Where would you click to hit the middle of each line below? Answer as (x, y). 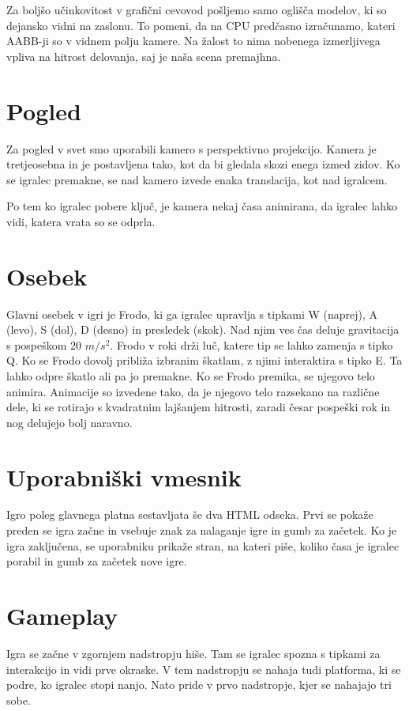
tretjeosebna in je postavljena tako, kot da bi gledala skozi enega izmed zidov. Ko (203, 164)
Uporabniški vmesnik (124, 477)
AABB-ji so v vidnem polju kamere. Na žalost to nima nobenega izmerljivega (193, 41)
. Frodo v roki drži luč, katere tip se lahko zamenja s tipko (251, 344)
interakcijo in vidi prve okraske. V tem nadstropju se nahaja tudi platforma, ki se (204, 669)
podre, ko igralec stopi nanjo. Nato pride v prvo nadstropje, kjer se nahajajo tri (199, 685)
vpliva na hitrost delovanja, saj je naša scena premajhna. (144, 56)
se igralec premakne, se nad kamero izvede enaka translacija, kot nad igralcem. (197, 179)
